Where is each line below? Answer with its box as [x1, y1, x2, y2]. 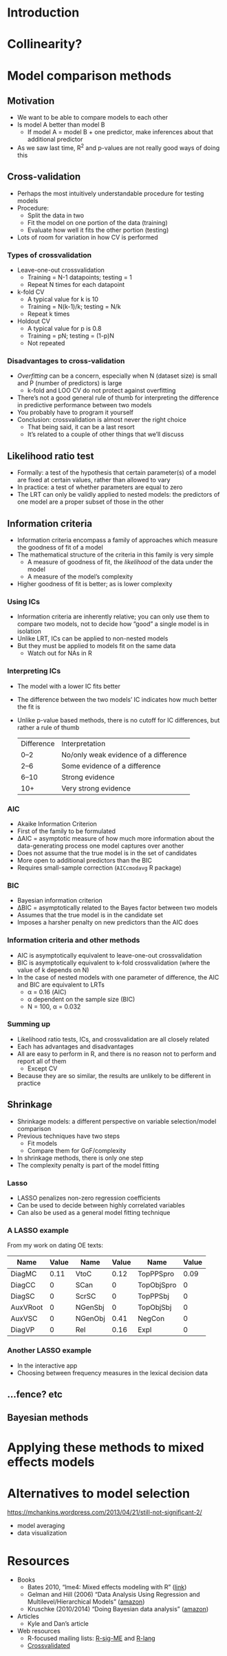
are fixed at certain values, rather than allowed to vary [17, 476, 171, 484]
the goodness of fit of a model [17, 544, 103, 552]
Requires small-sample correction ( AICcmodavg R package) [17, 863, 182, 872]
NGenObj [75, 1314, 105, 1324]
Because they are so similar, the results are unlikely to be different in [17, 1071, 211, 1079]
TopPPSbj [137, 1291, 170, 1301]
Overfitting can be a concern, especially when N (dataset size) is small [17, 372, 218, 380]
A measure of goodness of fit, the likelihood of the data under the [27, 558, 213, 566]
